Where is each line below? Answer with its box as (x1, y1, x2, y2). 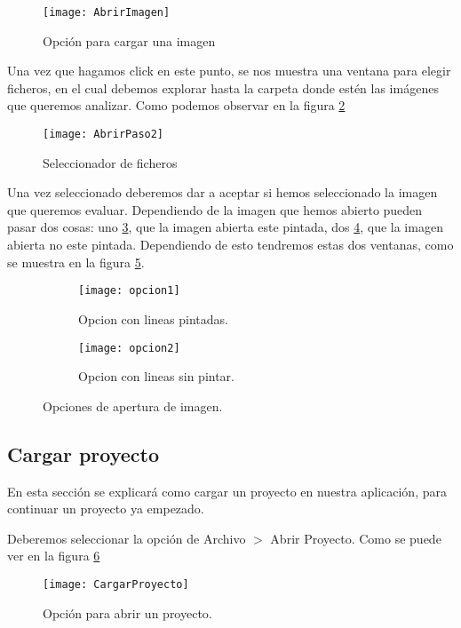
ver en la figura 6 (7, 546, 100, 565)
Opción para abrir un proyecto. (43, 603, 212, 622)
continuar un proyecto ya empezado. (7, 499, 204, 518)
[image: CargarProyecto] (43, 577, 189, 591)
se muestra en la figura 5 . (7, 252, 145, 271)
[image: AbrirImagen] (43, 6, 171, 19)
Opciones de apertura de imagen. (43, 396, 223, 415)
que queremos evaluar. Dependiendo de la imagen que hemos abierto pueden (7, 200, 423, 219)
